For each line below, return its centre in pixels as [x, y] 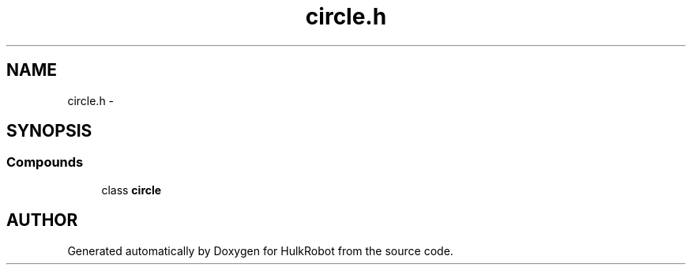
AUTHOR [42, 220]
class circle [132, 190]
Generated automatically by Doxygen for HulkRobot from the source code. [260, 250]
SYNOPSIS [49, 131]
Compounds [45, 162]
